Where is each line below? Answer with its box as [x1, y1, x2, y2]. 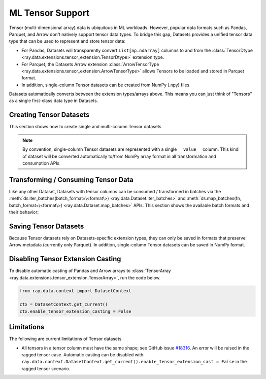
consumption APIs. [22, 160, 61, 166]
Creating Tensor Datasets [9, 111, 90, 119]
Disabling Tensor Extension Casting [9, 255, 121, 263]
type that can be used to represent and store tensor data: [9, 38, 126, 44]
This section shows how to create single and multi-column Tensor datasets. [9, 124, 163, 130]
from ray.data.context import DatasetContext [19, 288, 132, 293]
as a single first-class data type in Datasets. [9, 98, 98, 103]
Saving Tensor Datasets [9, 222, 84, 230]
